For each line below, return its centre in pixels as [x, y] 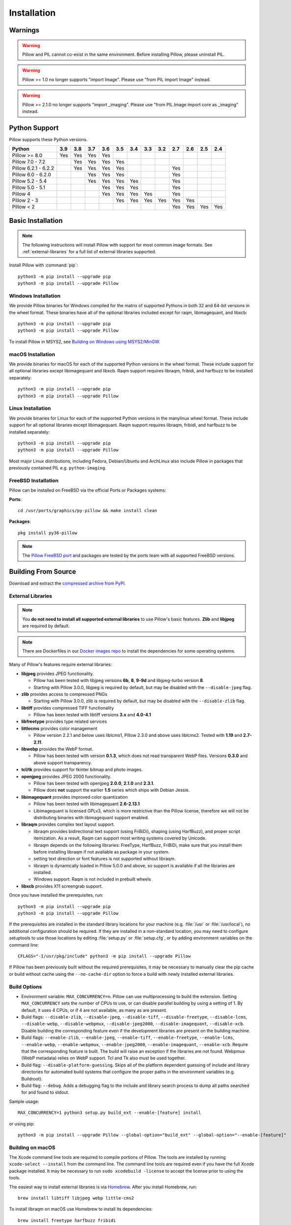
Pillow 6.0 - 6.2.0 [32, 175]
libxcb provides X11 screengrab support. [62, 886]
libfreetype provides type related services [64, 722]
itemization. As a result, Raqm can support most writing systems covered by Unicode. [120, 838]
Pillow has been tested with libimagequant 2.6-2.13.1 [86, 804]
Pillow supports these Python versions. [48, 139]
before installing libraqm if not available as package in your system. [102, 852]
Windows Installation [35, 295]
